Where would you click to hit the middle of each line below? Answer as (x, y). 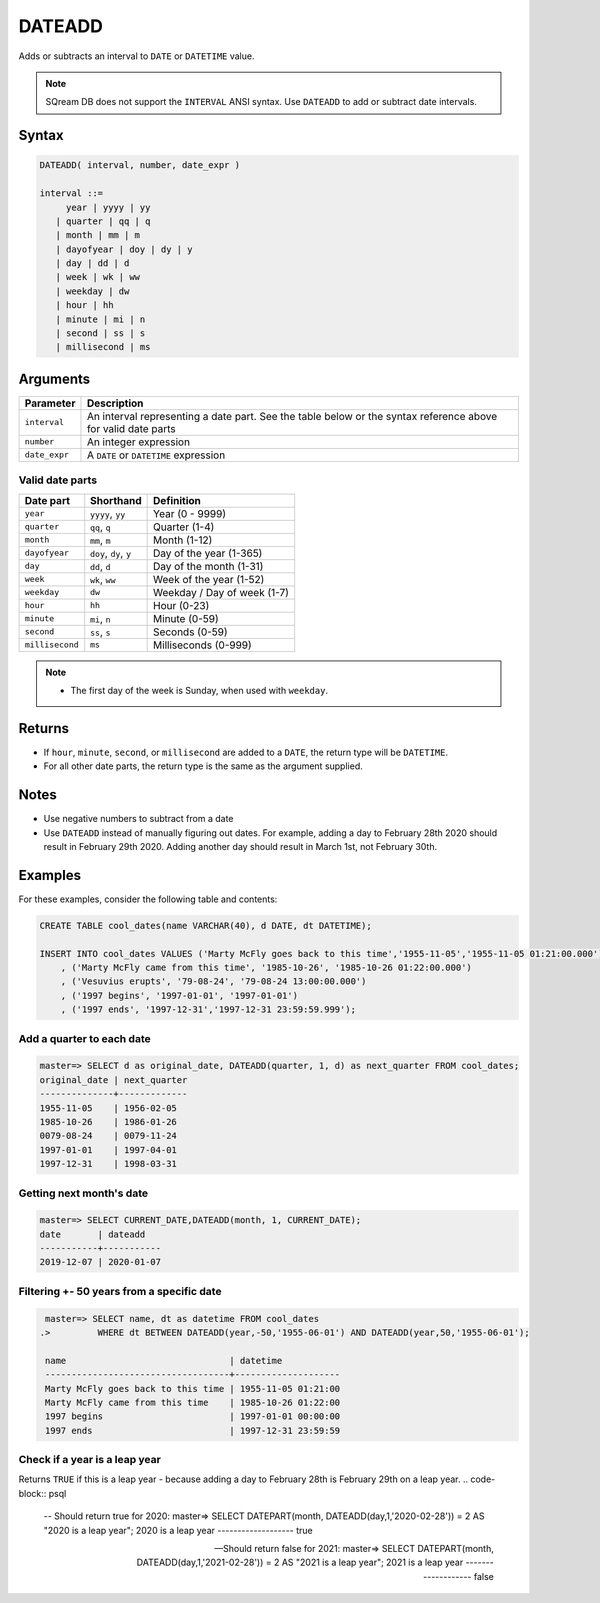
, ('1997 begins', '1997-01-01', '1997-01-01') (179, 995)
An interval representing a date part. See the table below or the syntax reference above (292, 416)
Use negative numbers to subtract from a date (138, 819)
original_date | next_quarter (113, 1079)
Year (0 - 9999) (190, 513)
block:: (32, 1493)
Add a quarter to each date (85, 1038)
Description (115, 403)
